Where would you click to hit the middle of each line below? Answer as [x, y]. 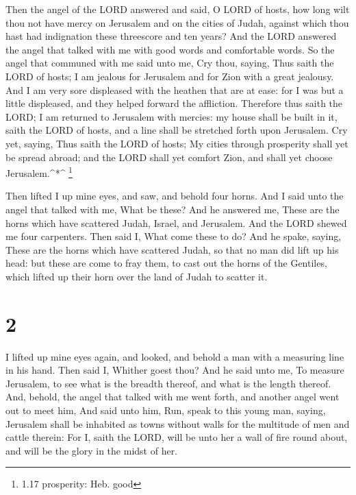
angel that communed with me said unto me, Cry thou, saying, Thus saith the [170, 63]
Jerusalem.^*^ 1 [39, 172]
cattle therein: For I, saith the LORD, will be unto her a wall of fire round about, [177, 437]
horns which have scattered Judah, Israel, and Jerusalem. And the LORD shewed [176, 222]
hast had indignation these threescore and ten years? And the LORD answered [171, 36]
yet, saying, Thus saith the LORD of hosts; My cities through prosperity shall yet [177, 143]
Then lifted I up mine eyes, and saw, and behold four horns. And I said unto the [175, 196]
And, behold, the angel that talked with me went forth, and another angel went [173, 397]
